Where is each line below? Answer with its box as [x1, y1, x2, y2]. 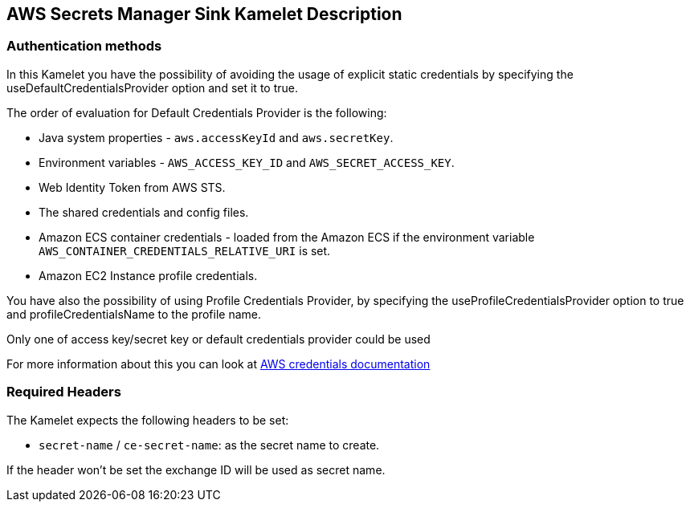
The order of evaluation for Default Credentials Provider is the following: [6, 105, 387, 120]
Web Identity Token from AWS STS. [39, 180, 226, 194]
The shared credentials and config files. [39, 205, 249, 219]
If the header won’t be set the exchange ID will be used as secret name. [6, 462, 386, 477]
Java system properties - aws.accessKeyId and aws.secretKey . [39, 130, 394, 144]
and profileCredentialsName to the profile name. [6, 307, 261, 321]
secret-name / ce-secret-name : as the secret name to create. [39, 437, 380, 452]
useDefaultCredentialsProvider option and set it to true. [6, 80, 298, 95]
